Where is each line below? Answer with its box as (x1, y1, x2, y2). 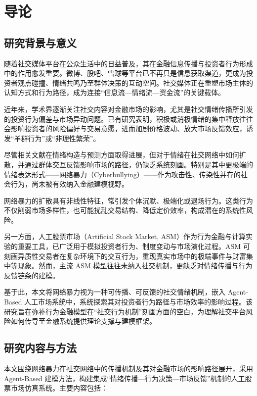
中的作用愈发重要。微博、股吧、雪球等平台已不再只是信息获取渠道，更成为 (4, 68, 246, 78)
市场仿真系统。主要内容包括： (10, 383, 108, 393)
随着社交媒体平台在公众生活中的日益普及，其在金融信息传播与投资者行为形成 (4, 58, 253, 68)
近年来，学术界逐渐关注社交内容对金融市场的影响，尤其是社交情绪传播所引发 (4, 103, 253, 114)
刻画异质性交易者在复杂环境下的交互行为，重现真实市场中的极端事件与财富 (4, 250, 246, 261)
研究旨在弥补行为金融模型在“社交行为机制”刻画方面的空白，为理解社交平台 (4, 306, 246, 316)
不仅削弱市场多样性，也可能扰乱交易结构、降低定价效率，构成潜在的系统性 (4, 205, 246, 215)
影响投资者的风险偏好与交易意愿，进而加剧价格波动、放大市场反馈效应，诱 (10, 123, 253, 134)
